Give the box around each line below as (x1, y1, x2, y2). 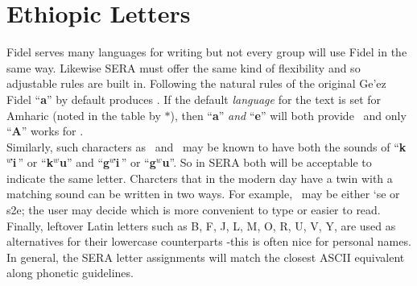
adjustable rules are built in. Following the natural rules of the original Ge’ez (6, 75, 386, 92)
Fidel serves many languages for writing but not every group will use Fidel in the (6, 44, 407, 60)
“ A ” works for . (6, 122, 84, 139)
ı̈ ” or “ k (12, 154, 54, 171)
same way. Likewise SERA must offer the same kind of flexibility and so (6, 59, 361, 76)
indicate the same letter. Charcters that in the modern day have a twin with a (6, 169, 393, 186)
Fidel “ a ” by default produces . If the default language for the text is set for (6, 90, 382, 107)
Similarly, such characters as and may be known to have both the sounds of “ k (6, 138, 407, 155)
